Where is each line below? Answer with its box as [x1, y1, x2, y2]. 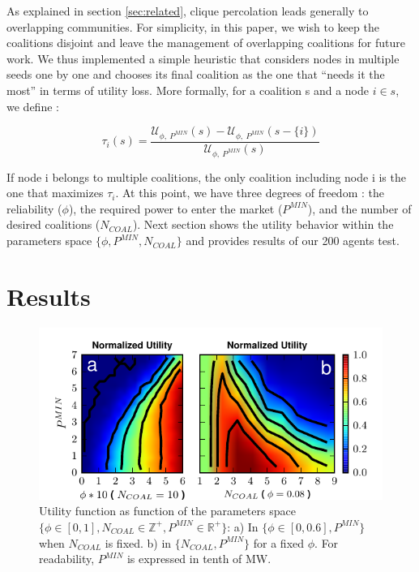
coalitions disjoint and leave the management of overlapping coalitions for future [6, 34, 405, 51]
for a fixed [253, 534, 305, 551]
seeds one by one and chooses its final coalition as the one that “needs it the [6, 66, 385, 83]
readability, [39, 550, 95, 567]
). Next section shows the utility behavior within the [132, 216, 394, 233]
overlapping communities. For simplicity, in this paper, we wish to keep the [6, 18, 379, 35]
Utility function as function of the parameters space [39, 502, 296, 519]
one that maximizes [6, 184, 104, 201]
